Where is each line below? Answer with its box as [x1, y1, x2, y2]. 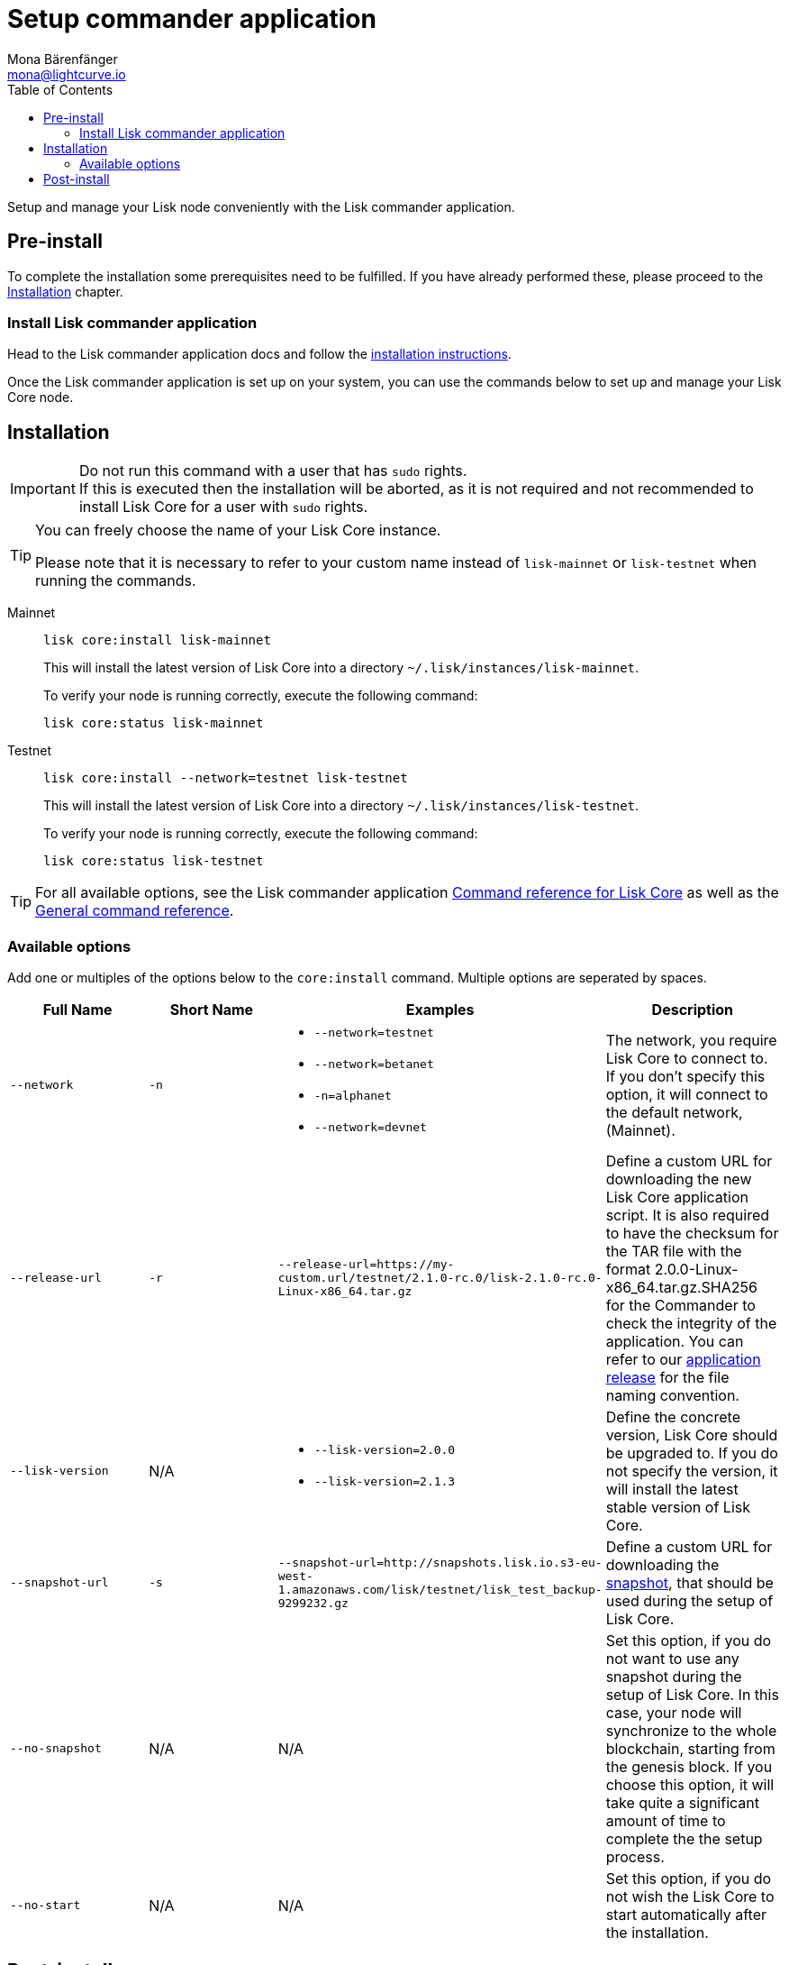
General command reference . [35, 901, 234, 920]
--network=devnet [313, 1120, 427, 1134]
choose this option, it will [605, 1775, 775, 1794]
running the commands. [35, 571, 196, 590]
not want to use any [605, 1649, 739, 1668]
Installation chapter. [7, 283, 123, 299]
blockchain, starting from [605, 1739, 775, 1758]
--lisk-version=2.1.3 [313, 1474, 456, 1488]
